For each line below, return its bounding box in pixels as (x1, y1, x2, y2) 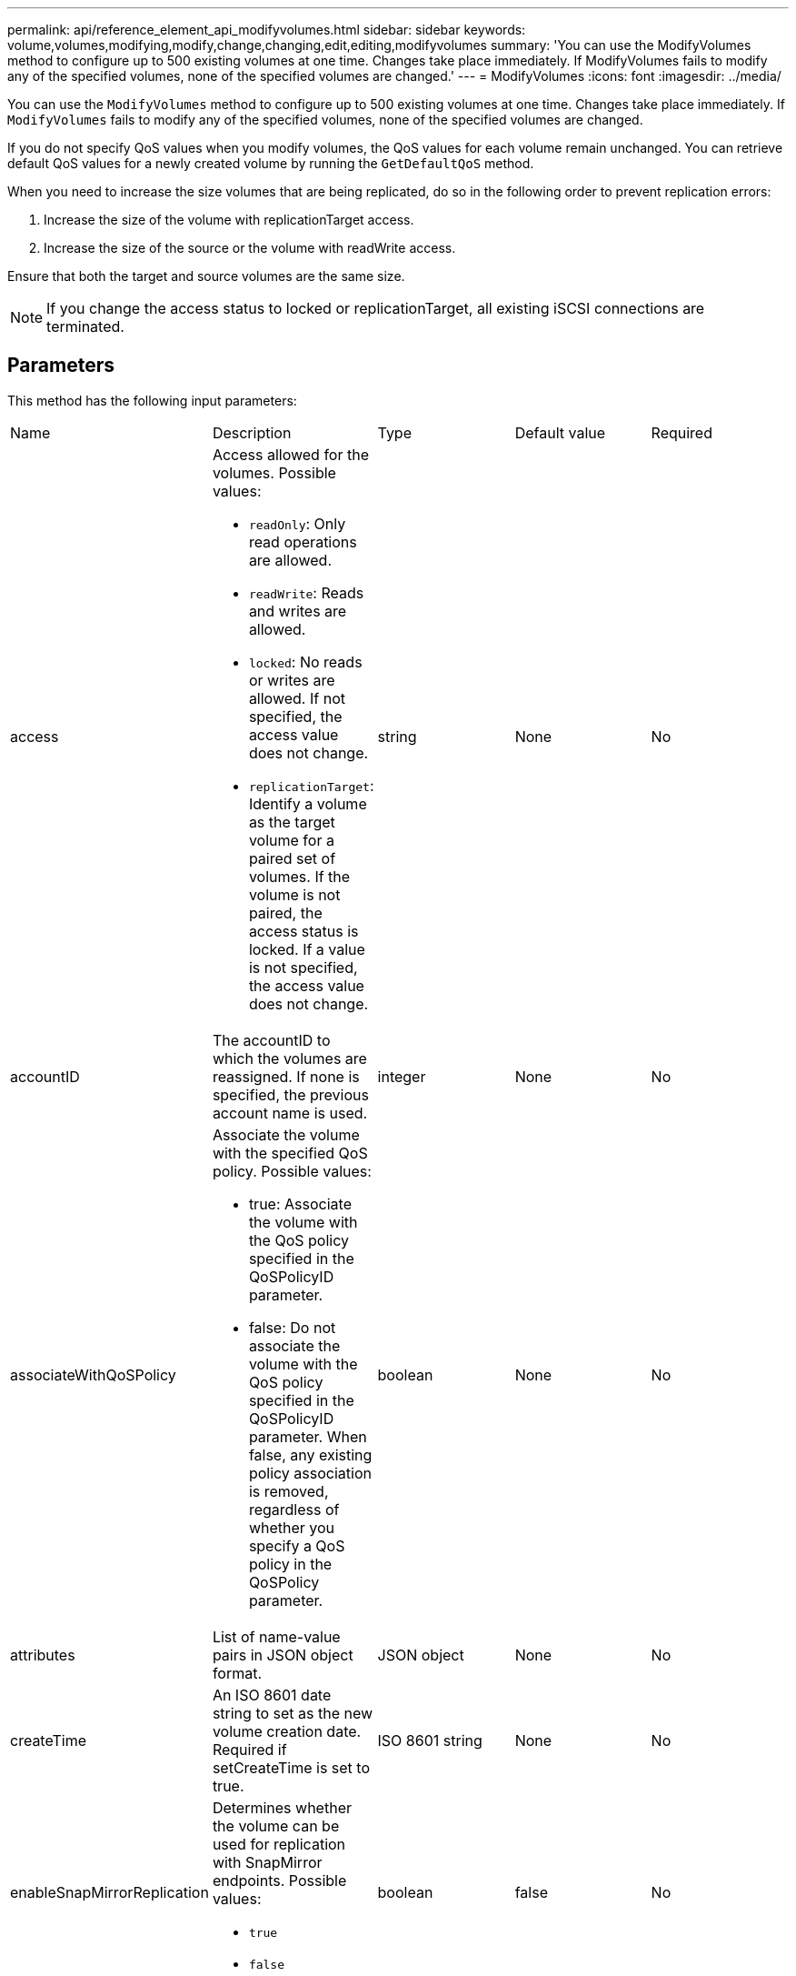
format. (212, 1663, 263, 1682)
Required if (212, 1740, 287, 1759)
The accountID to (212, 1030, 331, 1049)
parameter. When (248, 1427, 367, 1446)
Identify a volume (248, 794, 367, 813)
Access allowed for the (212, 445, 369, 464)
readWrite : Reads (248, 583, 364, 602)
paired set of (248, 848, 336, 868)
